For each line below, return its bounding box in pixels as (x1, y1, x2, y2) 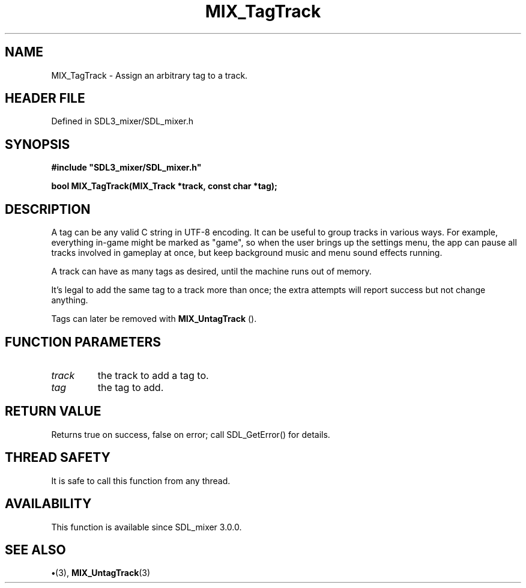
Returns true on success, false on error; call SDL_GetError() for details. (51, 429, 330, 440)
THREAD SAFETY (5, 450, 110, 465)
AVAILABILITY (5, 496, 92, 512)
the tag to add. (97, 381, 164, 393)
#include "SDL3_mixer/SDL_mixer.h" (51, 162, 202, 173)
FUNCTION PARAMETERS (5, 334, 161, 350)
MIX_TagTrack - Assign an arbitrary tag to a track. (51, 70, 248, 80)
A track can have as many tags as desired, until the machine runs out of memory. (51, 266, 372, 277)
